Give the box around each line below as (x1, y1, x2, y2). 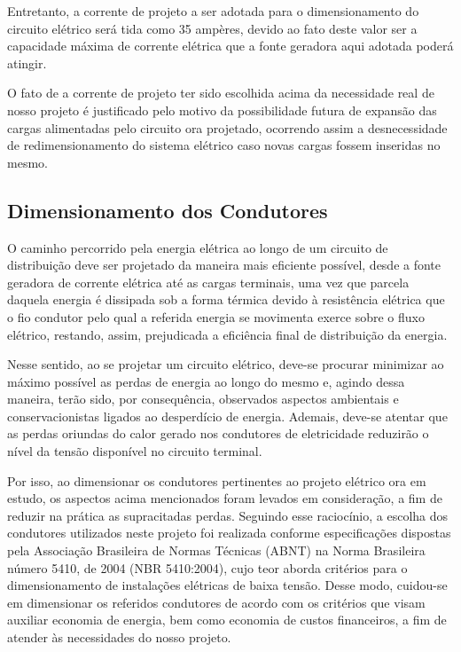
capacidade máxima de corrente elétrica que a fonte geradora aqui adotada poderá (7, 36, 454, 55)
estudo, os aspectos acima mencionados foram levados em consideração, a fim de (7, 489, 442, 507)
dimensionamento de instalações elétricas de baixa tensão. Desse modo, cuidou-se (7, 576, 448, 594)
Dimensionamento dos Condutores (7, 196, 328, 224)
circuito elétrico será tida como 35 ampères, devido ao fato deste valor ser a (7, 19, 418, 37)
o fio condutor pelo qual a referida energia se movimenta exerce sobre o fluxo (7, 307, 425, 326)
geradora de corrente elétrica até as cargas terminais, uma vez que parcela (7, 272, 410, 291)
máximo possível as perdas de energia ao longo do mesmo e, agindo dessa (7, 372, 405, 390)
